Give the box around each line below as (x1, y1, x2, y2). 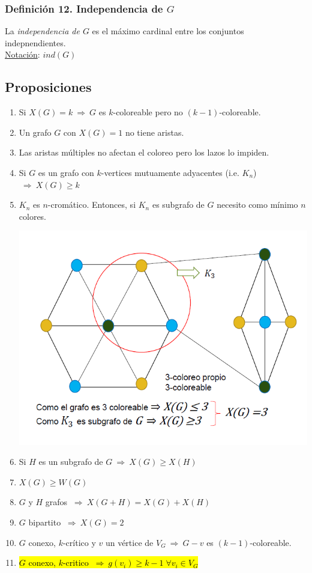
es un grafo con (38, 166, 94, 178)
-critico (62, 556, 89, 569)
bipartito (28, 516, 61, 528)
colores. (19, 210, 47, 222)
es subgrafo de (152, 198, 205, 211)
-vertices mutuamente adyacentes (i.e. (101, 166, 239, 178)
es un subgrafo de (38, 455, 103, 468)
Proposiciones (5, 77, 92, 96)
